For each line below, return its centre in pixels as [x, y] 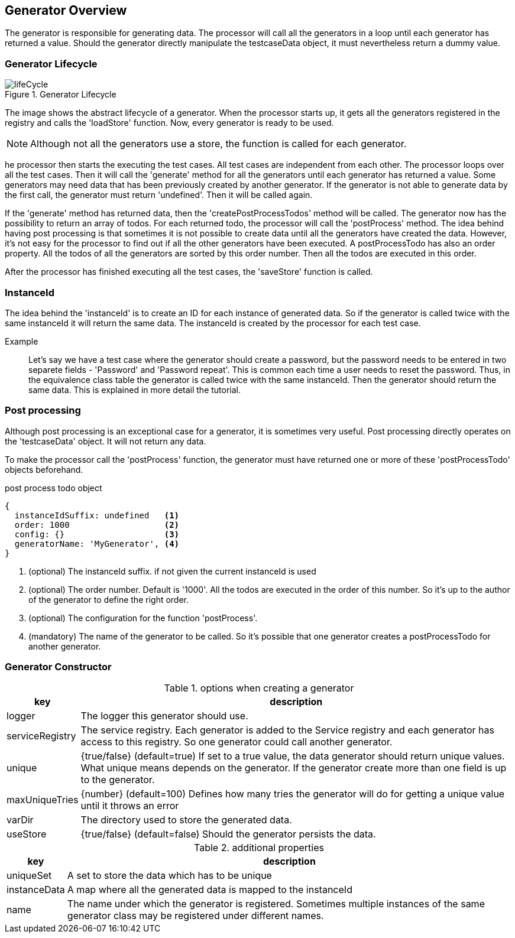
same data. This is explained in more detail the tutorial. [135, 390]
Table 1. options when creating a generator [259, 688]
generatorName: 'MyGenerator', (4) [97, 543]
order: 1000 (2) [97, 525]
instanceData [36, 890]
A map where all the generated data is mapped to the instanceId [210, 890]
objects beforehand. [44, 469]
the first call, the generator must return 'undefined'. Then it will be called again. [159, 195]
